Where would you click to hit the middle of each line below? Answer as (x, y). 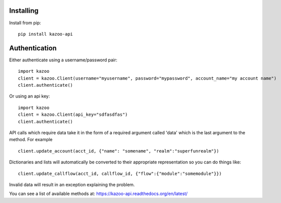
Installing (24, 11)
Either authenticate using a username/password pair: (63, 60)
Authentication (33, 48)
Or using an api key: (29, 96)
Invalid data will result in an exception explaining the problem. (72, 184)
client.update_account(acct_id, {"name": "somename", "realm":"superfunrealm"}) (119, 151)
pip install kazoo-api (46, 34)
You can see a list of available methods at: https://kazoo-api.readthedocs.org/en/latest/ (98, 194)
